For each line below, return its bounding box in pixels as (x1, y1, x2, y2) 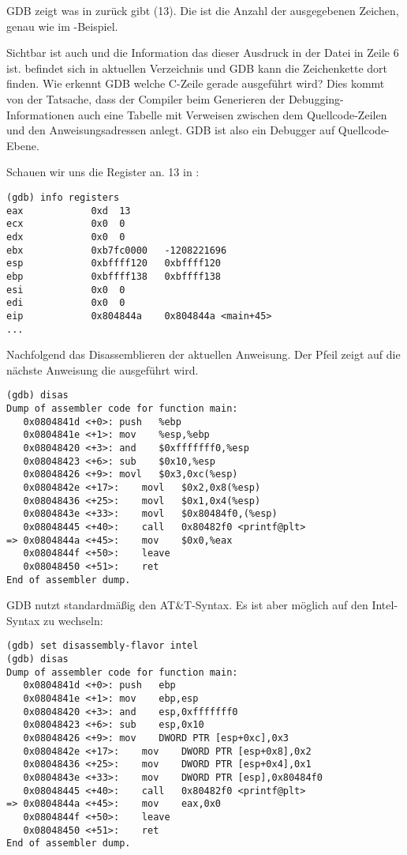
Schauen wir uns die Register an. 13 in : (6, 164, 200, 180)
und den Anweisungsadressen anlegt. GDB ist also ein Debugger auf (6, 122, 335, 138)
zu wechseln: (43, 612, 103, 628)
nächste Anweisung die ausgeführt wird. (6, 361, 199, 378)
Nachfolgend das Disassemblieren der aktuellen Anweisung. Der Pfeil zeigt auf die (6, 346, 401, 363)
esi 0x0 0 (6, 284, 125, 296)
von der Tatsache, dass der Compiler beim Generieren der (6, 90, 286, 107)
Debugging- (288, 90, 344, 107)
